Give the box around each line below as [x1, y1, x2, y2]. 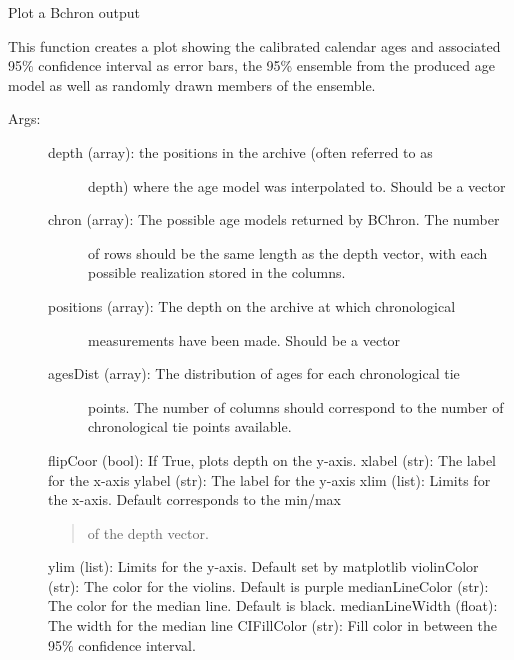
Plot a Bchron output [8, 2, 140, 22]
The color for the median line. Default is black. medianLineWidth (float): [48, 595, 498, 616]
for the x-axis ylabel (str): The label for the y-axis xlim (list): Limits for [48, 469, 491, 490]
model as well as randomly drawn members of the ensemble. [8, 74, 376, 95]
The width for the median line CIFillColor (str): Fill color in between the [48, 615, 498, 636]
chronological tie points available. [88, 416, 292, 437]
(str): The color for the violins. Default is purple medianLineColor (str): [48, 575, 489, 596]
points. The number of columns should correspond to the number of [88, 396, 504, 417]
